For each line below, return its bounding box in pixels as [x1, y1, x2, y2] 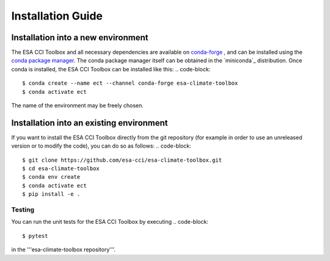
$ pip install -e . [22, 191, 81, 198]
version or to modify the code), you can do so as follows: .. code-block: [11, 142, 192, 149]
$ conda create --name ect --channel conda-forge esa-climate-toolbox [22, 80, 238, 87]
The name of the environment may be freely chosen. [11, 102, 144, 109]
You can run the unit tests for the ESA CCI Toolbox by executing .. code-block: [11, 218, 209, 226]
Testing [11, 206, 35, 214]
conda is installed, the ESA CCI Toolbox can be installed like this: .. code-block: [11, 65, 211, 73]
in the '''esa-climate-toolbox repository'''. [11, 246, 116, 253]
